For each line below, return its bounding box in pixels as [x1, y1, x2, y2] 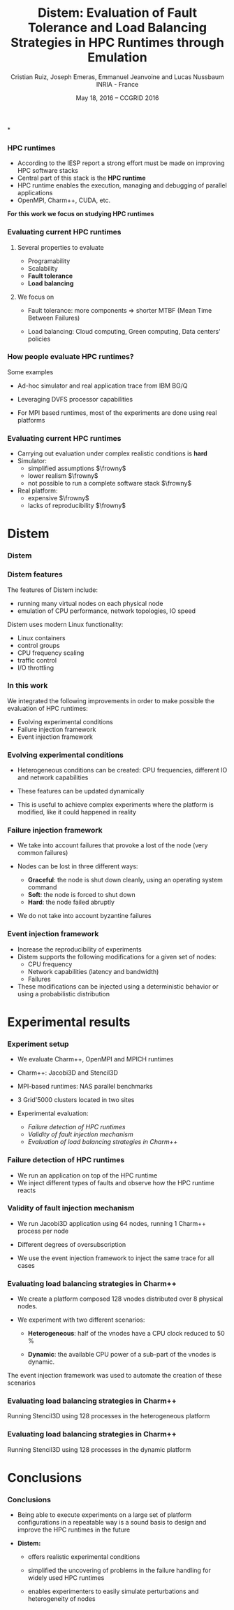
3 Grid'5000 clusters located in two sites [17, 1096, 135, 1104]
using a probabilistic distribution [17, 989, 110, 998]
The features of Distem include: [7, 586, 98, 594]
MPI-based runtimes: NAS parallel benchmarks [17, 1082, 153, 1091]
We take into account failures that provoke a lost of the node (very [17, 841, 208, 849]
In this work [7, 681, 48, 691]
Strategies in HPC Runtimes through [10, 35, 225, 50]
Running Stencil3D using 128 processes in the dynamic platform [7, 1445, 191, 1453]
